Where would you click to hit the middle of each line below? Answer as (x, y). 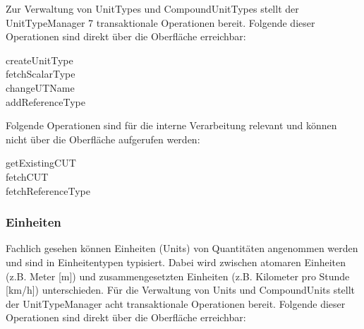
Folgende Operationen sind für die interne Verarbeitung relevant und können (171, 125)
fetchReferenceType (48, 190)
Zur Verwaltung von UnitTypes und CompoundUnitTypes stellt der (152, 8)
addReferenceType (46, 101)
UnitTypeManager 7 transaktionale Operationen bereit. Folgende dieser (160, 22)
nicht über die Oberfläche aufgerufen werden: (103, 139)
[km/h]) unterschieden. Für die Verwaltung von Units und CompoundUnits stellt (181, 290)
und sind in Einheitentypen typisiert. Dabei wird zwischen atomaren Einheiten (176, 262)
